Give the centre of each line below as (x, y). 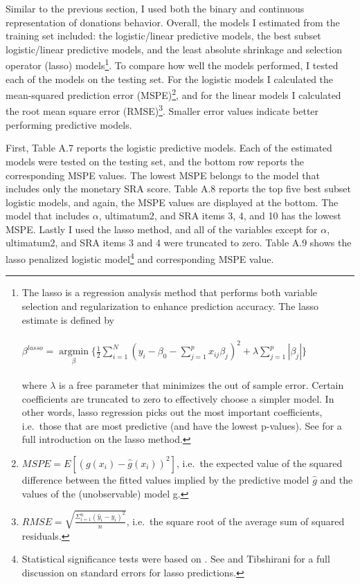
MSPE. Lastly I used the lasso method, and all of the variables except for (162, 229)
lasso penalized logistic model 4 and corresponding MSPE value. (140, 258)
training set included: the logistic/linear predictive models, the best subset (163, 36)
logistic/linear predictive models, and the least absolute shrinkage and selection (174, 49)
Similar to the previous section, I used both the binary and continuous (155, 8)
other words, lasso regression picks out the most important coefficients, (172, 412)
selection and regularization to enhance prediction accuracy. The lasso (170, 305)
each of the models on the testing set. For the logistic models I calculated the (170, 79)
